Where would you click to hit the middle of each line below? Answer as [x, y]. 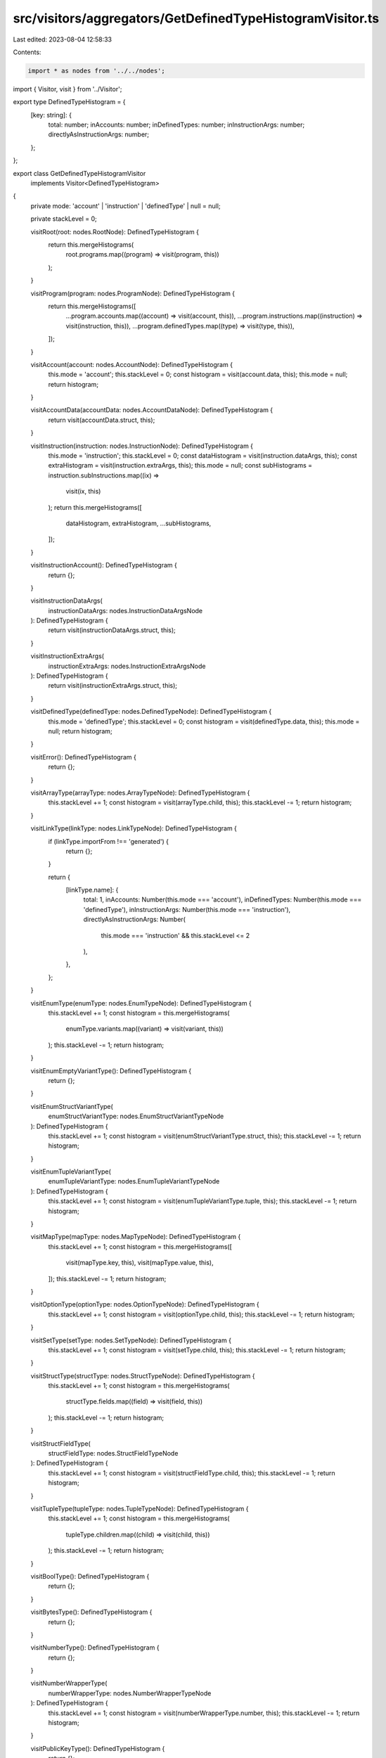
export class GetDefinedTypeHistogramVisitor [79, 173]
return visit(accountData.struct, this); [102, 420]
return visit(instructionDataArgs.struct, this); [112, 630]
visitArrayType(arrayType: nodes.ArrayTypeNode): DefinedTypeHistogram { [140, 793]
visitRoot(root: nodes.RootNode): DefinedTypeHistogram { [115, 231]
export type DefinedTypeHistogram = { [69, 102]
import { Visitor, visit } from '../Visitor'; [67, 89]
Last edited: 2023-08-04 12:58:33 [63, 39]
